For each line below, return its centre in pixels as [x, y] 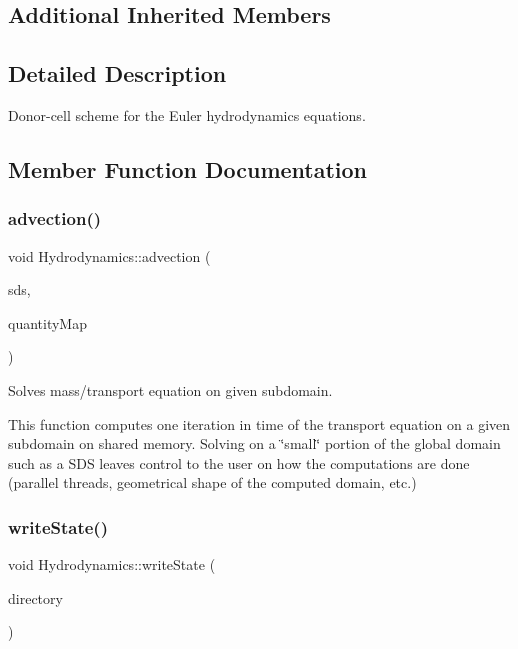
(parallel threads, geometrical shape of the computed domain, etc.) [212, 482]
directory [35, 597]
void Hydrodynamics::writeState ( [112, 564]
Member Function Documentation [188, 168]
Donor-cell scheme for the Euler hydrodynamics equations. [187, 114]
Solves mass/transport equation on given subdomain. [170, 389]
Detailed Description [117, 73]
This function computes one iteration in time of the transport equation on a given [259, 423]
